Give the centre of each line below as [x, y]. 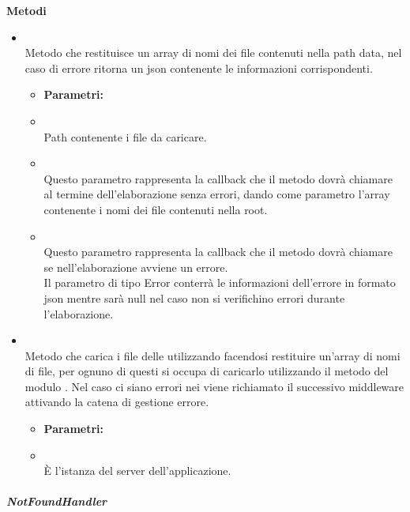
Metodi [26, 10]
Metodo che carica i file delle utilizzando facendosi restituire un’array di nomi [213, 355]
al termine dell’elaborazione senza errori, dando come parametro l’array [217, 194]
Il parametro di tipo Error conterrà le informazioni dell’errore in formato [220, 282]
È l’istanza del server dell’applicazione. [137, 471]
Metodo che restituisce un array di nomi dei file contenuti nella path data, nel [213, 53]
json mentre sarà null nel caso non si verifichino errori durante [194, 297]
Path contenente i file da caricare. [125, 136]
